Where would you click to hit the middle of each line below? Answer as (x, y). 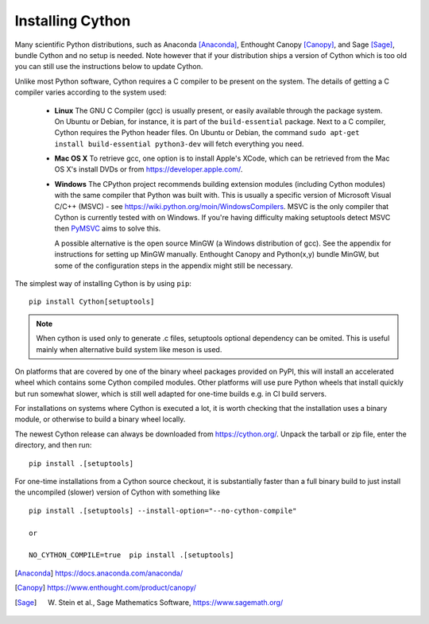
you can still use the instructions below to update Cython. (109, 67)
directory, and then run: (53, 445)
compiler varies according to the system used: (91, 92)
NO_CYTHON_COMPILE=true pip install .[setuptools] (131, 555)
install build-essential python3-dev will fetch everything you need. (179, 144)
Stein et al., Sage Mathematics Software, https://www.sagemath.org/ (171, 602)
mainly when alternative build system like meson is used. (129, 349)
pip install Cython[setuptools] (92, 302)
